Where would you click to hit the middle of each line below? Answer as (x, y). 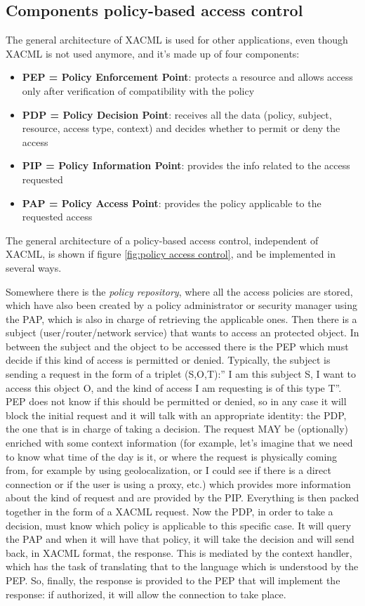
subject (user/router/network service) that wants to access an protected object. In (182, 332)
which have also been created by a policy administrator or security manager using (182, 305)
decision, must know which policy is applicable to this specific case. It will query (179, 525)
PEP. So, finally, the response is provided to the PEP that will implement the (173, 580)
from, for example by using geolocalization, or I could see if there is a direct (168, 470)
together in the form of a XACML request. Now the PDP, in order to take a (170, 512)
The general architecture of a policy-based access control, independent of (162, 240)
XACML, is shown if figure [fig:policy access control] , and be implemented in (171, 254)
